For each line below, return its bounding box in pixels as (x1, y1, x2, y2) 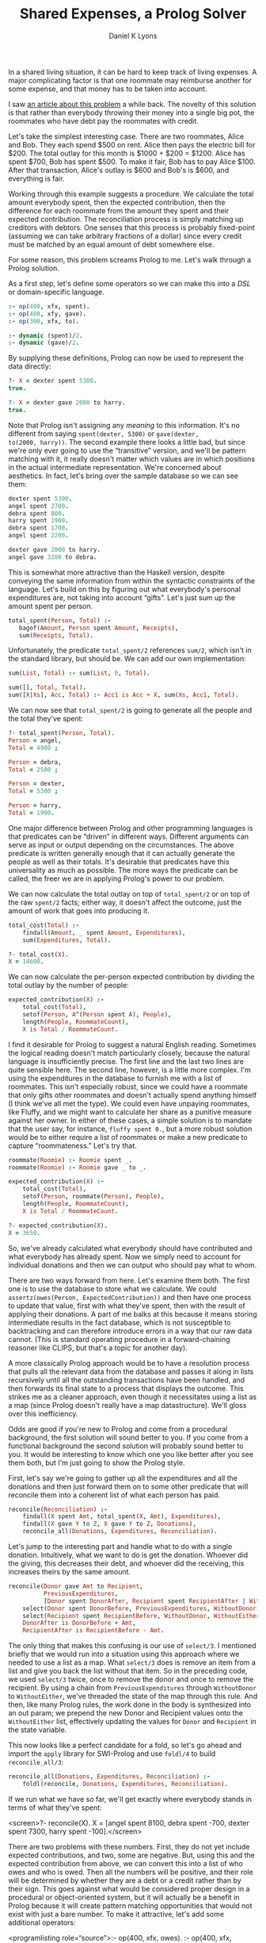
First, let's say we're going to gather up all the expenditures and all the (8, 1473, 237, 1482)
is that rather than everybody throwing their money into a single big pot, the (8, 108, 255, 117)
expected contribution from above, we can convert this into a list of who (8, 1858, 243, 1868)
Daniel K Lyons (108, 31, 158, 40)
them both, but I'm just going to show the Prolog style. (8, 1458, 185, 1467)
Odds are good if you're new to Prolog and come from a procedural (8, 1424, 228, 1433)
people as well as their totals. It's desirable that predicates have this (8, 857, 230, 866)
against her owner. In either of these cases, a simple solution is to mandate (8, 1115, 253, 1125)
